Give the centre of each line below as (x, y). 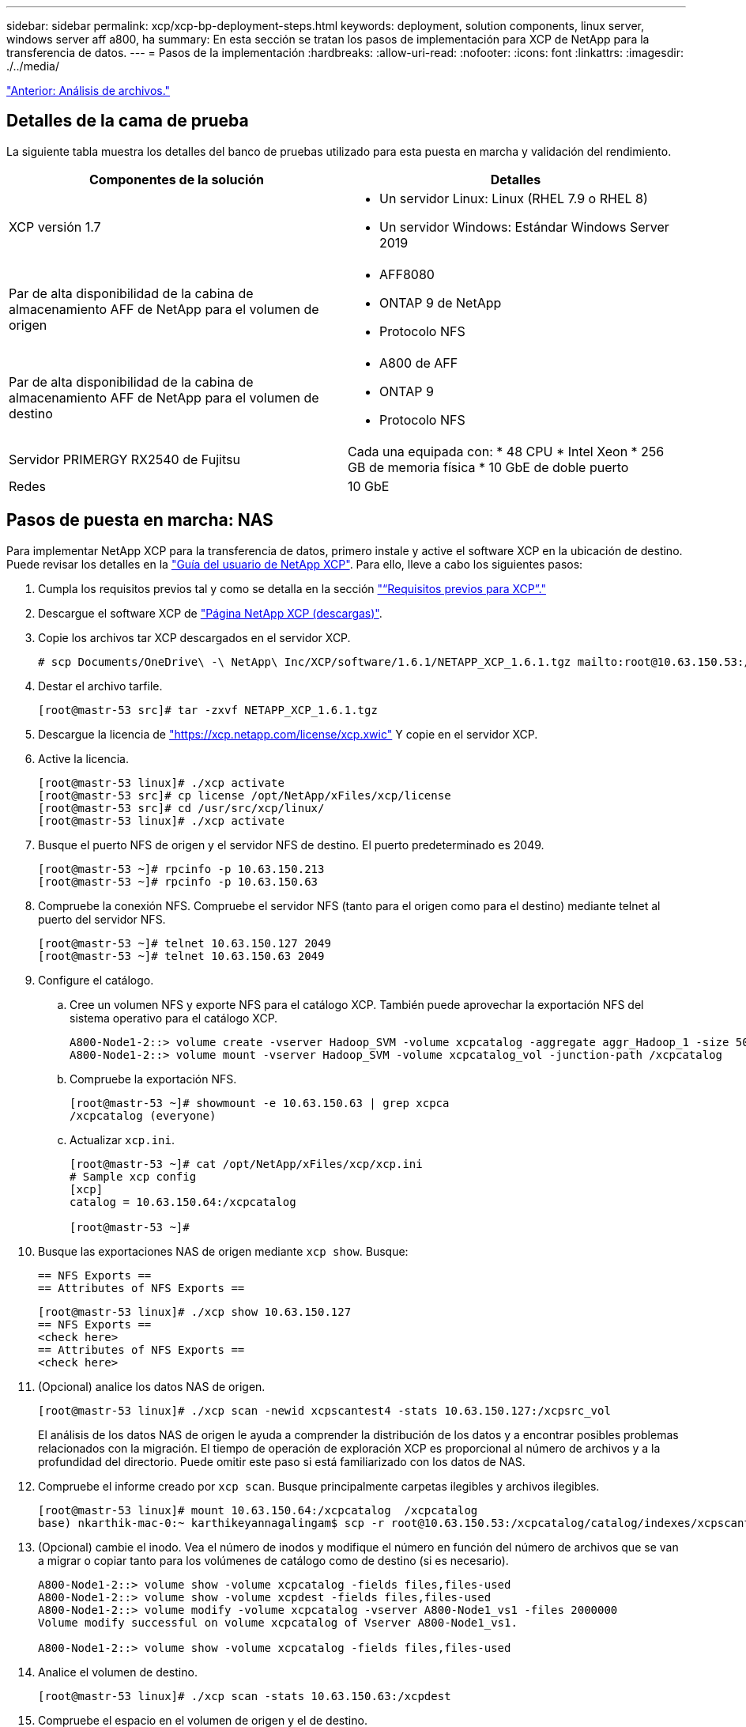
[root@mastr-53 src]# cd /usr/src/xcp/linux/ (181, 808)
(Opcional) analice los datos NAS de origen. (152, 1386)
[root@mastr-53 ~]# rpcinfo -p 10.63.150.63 (178, 881)
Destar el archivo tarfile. (100, 686)
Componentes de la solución (177, 179)
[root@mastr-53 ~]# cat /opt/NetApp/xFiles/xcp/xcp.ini (246, 1164)
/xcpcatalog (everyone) (143, 1115)
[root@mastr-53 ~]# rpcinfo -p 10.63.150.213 (181, 869)
